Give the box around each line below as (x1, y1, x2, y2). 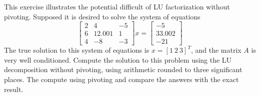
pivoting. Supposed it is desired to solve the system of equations (4, 11, 200, 21)
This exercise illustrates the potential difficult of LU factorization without (4, 1, 230, 11)
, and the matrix (190, 45, 241, 55)
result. (4, 84, 23, 94)
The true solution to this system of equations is (4, 45, 149, 55)
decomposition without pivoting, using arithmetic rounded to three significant (4, 64, 242, 75)
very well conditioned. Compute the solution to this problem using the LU (4, 54, 232, 65)
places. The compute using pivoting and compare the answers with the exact (4, 74, 239, 85)
